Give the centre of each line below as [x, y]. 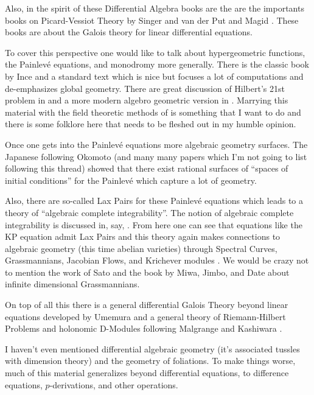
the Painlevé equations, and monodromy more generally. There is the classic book [157, 64]
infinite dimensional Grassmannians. [72, 284]
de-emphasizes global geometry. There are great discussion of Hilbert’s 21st [145, 88]
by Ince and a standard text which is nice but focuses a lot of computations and [154, 76]
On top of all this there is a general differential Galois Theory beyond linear [147, 305]
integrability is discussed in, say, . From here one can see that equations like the [154, 224]
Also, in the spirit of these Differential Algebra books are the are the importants [155, 8]
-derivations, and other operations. [114, 384]
